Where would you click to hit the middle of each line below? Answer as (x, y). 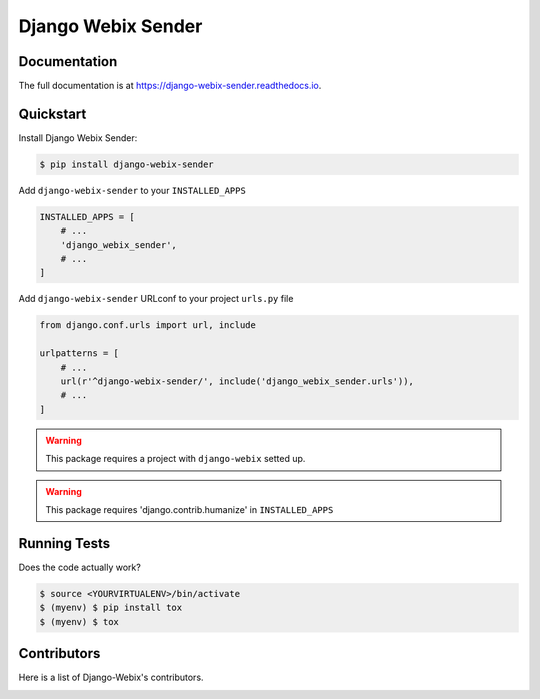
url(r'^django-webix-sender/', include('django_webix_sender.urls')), (237, 381)
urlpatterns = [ (79, 353)
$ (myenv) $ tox (79, 621)
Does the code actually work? (80, 567)
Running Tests (64, 543)
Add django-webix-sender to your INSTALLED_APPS (132, 190)
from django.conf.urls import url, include (148, 325)
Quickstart (52, 113)
